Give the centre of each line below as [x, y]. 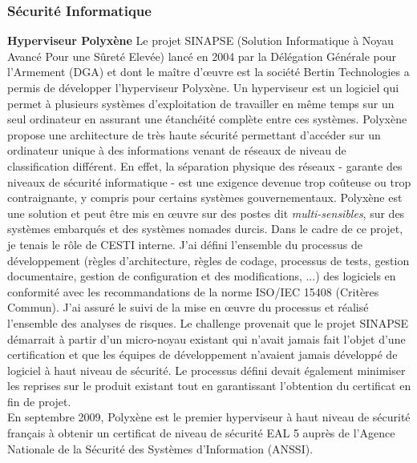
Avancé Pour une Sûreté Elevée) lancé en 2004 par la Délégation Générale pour [202, 56]
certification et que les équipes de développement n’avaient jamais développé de [202, 354]
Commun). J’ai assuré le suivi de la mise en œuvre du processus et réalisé [188, 307]
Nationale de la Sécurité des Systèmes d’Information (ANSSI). [160, 448]
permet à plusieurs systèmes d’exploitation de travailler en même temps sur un [201, 103]
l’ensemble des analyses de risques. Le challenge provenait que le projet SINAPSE [208, 322]
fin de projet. [39, 401]
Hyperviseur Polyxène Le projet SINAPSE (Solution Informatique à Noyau [200, 40]
